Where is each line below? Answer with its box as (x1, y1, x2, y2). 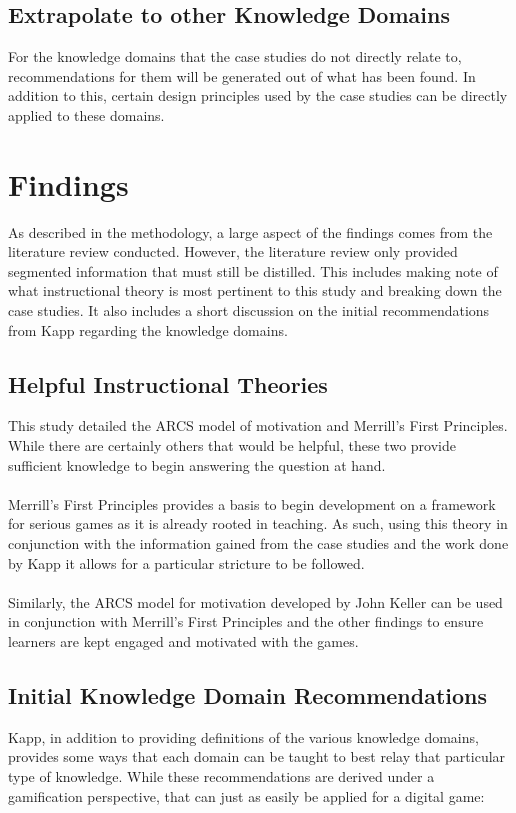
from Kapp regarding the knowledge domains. (8, 319, 288, 340)
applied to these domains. (8, 104, 165, 125)
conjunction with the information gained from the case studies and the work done (8, 533, 509, 554)
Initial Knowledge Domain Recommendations (8, 679, 488, 710)
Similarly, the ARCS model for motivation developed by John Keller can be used (8, 591, 503, 612)
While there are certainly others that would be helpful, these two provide (8, 435, 456, 456)
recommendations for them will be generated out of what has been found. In (8, 65, 476, 86)
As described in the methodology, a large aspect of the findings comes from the (8, 221, 493, 242)
